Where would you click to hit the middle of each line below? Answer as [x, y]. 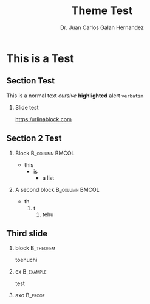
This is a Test [40, 58]
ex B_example [31, 272]
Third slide [27, 233]
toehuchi [26, 260]
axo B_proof [30, 295]
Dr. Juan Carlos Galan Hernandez [102, 27]
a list [48, 178]
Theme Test [102, 11]
